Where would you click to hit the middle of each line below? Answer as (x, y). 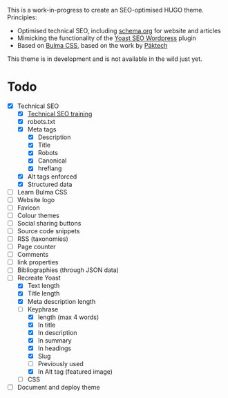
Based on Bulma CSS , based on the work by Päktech (92, 45)
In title (47, 325)
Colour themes (38, 215)
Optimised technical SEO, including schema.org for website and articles (119, 31)
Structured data (50, 184)
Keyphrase (43, 309)
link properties (38, 262)
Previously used (61, 364)
